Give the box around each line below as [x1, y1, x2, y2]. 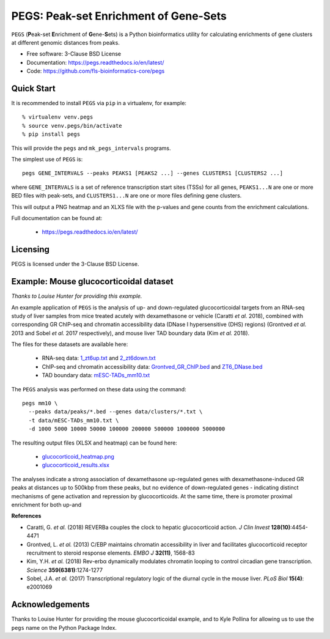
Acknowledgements [11, 599, 90, 610]
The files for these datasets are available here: [11, 341, 128, 348]
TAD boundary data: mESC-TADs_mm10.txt [42, 372, 150, 379]
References [11, 512, 42, 520]
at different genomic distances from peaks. [11, 39, 120, 46]
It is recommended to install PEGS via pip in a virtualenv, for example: [11, 100, 186, 107]
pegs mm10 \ [22, 400, 58, 407]
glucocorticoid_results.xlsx [42, 462, 110, 469]
